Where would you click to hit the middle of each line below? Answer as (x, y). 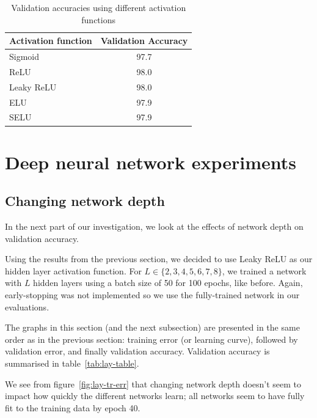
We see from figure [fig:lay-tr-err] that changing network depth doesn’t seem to (153, 383)
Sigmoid (24, 57)
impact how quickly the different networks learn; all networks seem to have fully (155, 396)
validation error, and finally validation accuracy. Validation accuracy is (137, 351)
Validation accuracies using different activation (99, 7)
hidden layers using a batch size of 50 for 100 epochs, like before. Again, (168, 283)
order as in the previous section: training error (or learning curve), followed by (151, 339)
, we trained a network (264, 270)
